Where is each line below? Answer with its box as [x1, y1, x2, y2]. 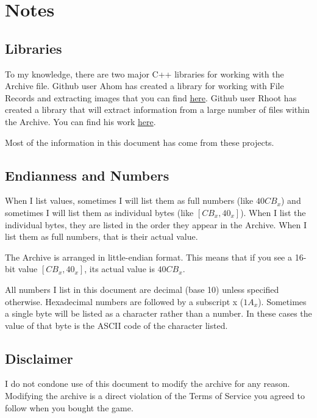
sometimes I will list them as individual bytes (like [5, 206, 194, 218]
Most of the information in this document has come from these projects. [5, 135, 274, 148]
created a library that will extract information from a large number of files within [5, 103, 310, 116]
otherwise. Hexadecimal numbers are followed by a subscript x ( [5, 295, 244, 308]
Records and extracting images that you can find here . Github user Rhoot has [5, 91, 297, 104]
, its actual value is [84, 262, 155, 275]
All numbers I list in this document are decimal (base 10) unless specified [5, 283, 279, 295]
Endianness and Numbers [5, 165, 169, 184]
